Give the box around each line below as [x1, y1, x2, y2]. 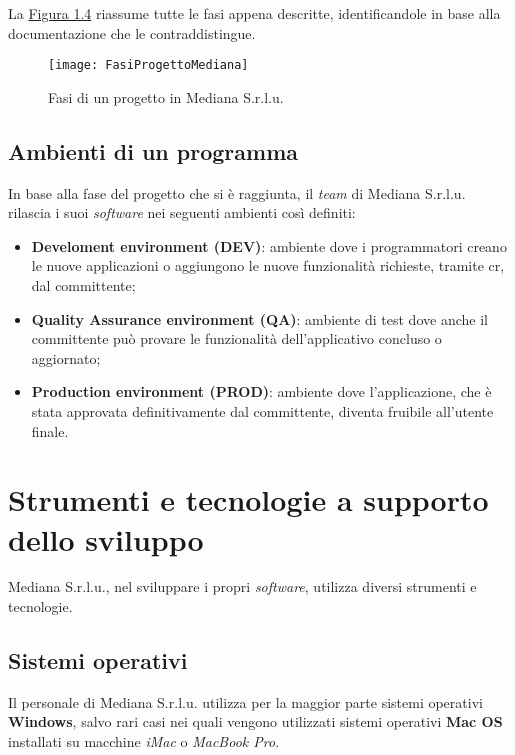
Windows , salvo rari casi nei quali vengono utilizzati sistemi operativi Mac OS [8, 711, 503, 732]
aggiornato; [31, 347, 101, 368]
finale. [31, 420, 69, 441]
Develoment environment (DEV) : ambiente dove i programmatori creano [31, 235, 507, 256]
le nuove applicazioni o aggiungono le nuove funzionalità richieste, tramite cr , [31, 255, 505, 276]
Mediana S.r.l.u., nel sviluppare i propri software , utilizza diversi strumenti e [8, 576, 477, 597]
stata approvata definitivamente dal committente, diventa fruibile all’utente [31, 400, 494, 421]
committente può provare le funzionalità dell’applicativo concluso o [31, 328, 442, 349]
